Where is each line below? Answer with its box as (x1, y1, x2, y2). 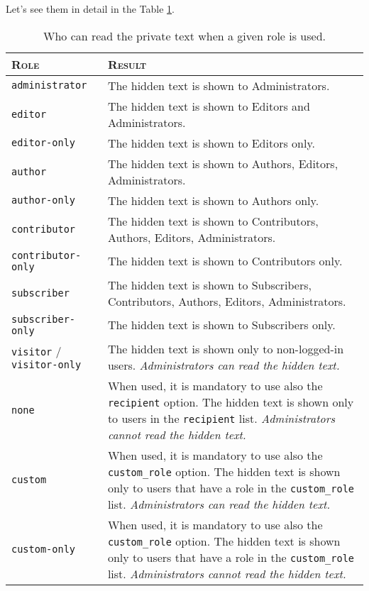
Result (107, 55, 147, 72)
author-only (11, 194, 76, 206)
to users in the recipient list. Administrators (107, 409, 335, 426)
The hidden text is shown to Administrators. (107, 77, 330, 94)
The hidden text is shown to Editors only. (107, 134, 315, 151)
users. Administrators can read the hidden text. (107, 356, 340, 373)
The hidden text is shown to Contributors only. (107, 253, 343, 270)
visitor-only (11, 359, 82, 371)
